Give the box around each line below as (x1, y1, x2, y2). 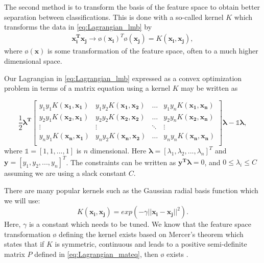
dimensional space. (4, 55, 62, 66)
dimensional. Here (90, 145, 147, 156)
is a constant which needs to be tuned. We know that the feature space (29, 219, 252, 229)
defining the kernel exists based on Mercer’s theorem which (59, 228, 244, 239)
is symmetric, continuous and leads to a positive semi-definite (55, 239, 247, 249)
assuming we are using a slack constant (4, 168, 127, 178)
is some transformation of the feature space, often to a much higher (47, 45, 258, 56)
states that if (4, 239, 44, 249)
